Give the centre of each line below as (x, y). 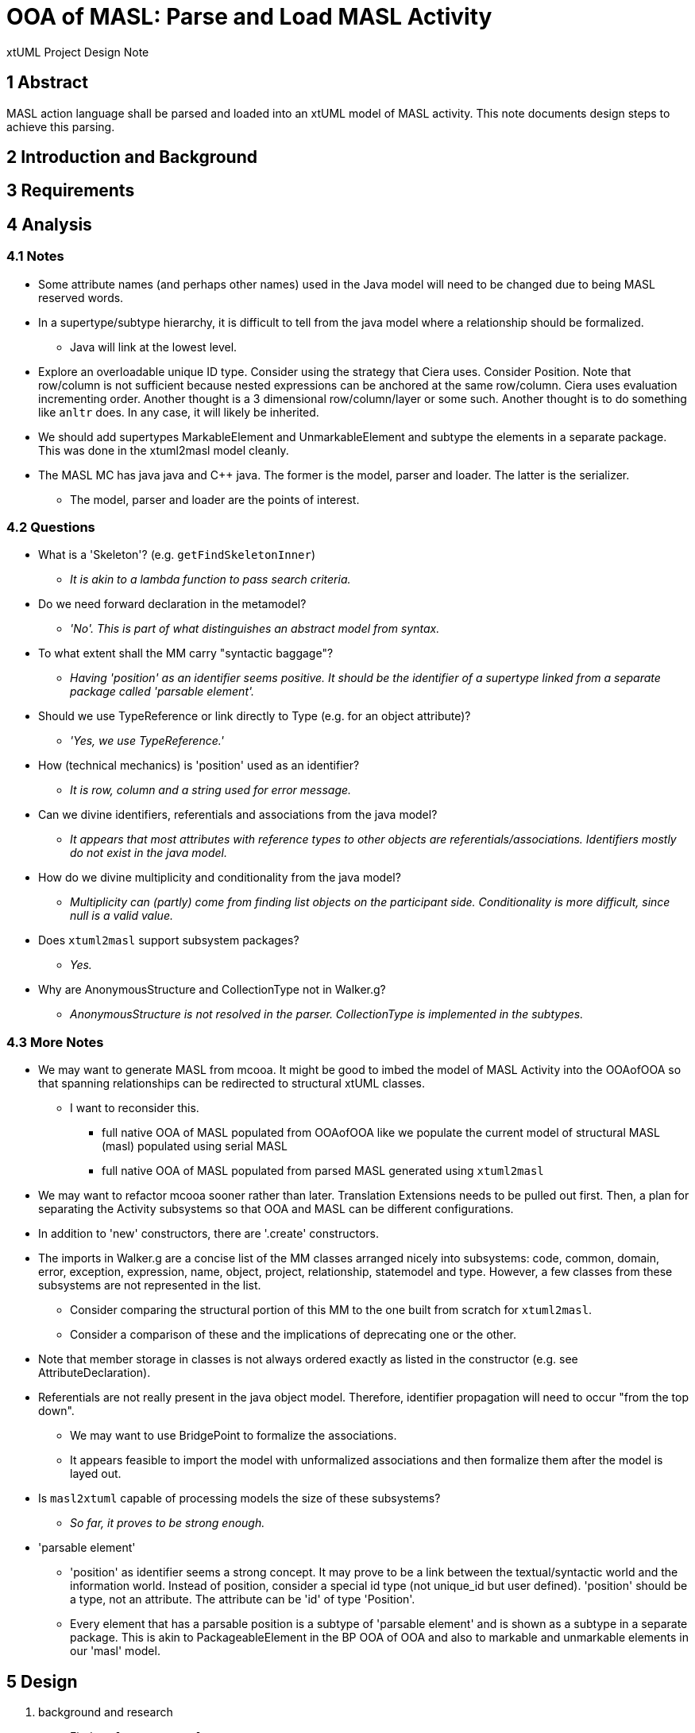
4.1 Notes (35, 256)
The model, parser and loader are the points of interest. (215, 499)
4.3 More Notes (55, 1042)
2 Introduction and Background (132, 157)
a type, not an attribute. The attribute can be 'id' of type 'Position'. (243, 1599)
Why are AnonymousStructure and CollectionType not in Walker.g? (212, 990)
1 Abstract (47, 83)
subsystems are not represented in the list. (150, 1285)
